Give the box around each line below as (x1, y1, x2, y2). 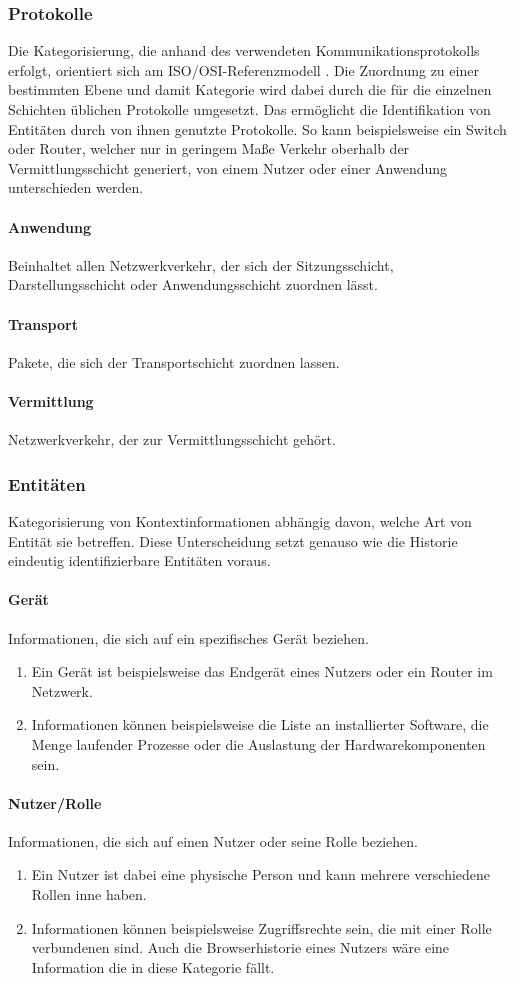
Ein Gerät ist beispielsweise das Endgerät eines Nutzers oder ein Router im (31, 661, 493, 682)
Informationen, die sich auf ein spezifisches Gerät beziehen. (8, 627, 369, 648)
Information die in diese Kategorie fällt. (31, 956, 275, 977)
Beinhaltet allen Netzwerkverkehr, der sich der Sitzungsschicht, (8, 254, 394, 275)
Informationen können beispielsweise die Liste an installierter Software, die (31, 714, 489, 735)
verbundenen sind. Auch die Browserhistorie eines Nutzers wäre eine (31, 937, 450, 958)
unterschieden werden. (8, 177, 144, 198)
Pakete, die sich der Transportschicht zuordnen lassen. (8, 351, 340, 372)
